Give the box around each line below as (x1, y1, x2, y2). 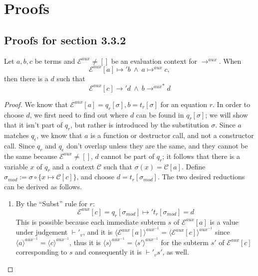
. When (219, 55, 242, 66)
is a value (210, 216, 239, 227)
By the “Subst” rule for (15, 198, 87, 208)
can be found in (136, 109, 184, 120)
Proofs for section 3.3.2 (4, 32, 126, 47)
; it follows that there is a (162, 150, 241, 161)
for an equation (160, 99, 208, 109)
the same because (4, 150, 57, 161)
